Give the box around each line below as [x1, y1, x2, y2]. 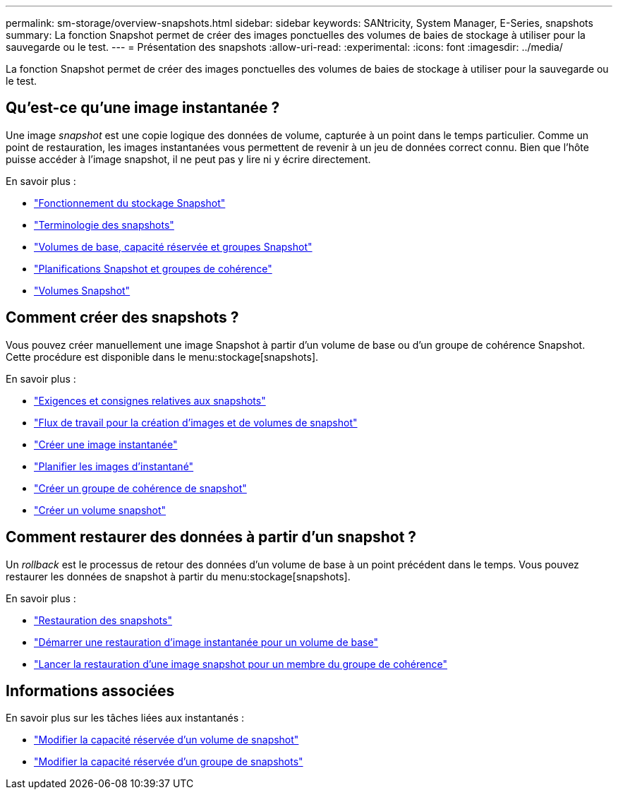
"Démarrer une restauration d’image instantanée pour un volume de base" [34, 635, 378, 648]
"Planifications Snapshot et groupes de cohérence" [34, 262, 272, 275]
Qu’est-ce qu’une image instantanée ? [6, 99, 280, 117]
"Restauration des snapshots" [34, 614, 172, 626]
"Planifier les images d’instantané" [34, 460, 194, 472]
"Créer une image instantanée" [34, 438, 178, 450]
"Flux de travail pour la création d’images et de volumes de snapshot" [34, 416, 358, 429]
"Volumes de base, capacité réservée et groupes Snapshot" [34, 240, 313, 253]
